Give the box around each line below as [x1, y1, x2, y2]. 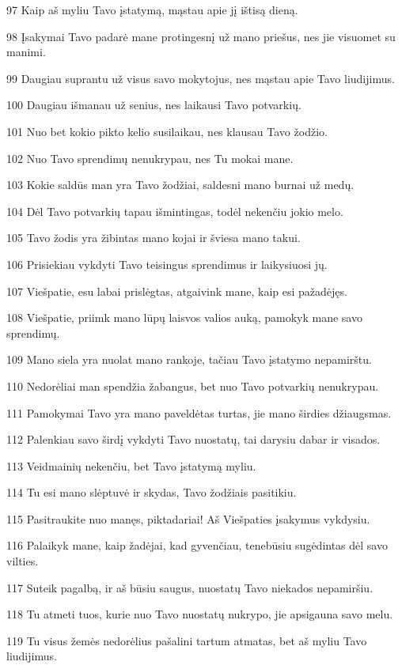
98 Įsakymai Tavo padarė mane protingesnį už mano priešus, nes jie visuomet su [6, 28, 396, 44]
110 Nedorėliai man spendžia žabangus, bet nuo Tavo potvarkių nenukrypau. [6, 377, 379, 394]
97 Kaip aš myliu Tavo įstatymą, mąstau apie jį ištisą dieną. [6, 2, 298, 17]
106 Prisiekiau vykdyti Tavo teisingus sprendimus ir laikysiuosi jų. [6, 255, 328, 272]
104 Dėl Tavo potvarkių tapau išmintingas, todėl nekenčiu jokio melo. [6, 202, 343, 219]
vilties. [6, 553, 39, 569]
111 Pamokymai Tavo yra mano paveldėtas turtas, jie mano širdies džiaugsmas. [6, 404, 392, 421]
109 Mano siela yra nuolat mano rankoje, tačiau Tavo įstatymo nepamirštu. [6, 351, 372, 368]
